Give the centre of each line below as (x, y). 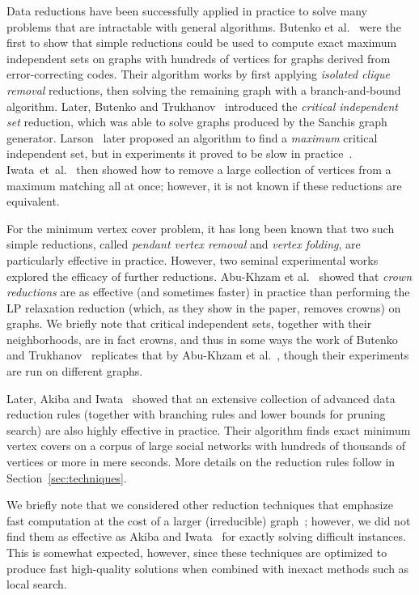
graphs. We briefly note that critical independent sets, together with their (189, 323)
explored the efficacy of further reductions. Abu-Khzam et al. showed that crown (209, 276)
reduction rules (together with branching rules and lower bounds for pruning (196, 414)
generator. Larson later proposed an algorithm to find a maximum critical (192, 137)
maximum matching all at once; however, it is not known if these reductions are (204, 185)
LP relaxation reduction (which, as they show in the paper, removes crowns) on (204, 307)
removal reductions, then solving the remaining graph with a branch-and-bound (204, 89)
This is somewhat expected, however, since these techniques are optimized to (197, 552)
